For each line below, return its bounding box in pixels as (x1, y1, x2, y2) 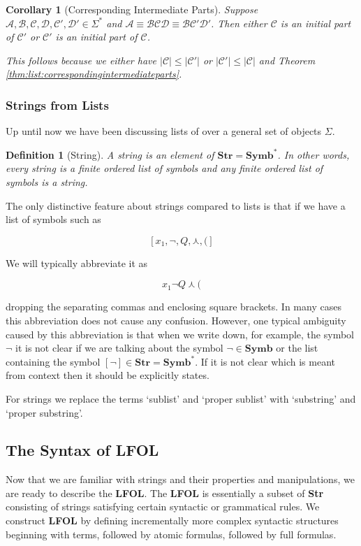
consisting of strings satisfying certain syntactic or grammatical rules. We (6, 499, 320, 514)
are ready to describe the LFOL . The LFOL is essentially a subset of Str (6, 485, 324, 500)
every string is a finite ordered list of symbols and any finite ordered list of (6, 161, 323, 175)
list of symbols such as (6, 212, 101, 227)
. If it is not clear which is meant (195, 354, 336, 368)
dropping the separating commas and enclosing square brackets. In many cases (6, 299, 341, 314)
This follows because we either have (6, 52, 156, 67)
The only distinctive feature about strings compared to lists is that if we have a (6, 198, 346, 213)
